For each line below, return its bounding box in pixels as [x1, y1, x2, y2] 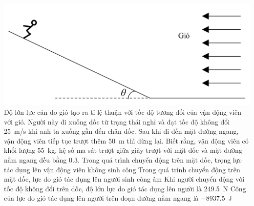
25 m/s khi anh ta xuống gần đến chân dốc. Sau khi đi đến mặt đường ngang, [4, 126, 239, 136]
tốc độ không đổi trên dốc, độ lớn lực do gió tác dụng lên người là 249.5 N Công [4, 183, 246, 193]
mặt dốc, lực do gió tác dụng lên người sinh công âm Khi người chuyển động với [4, 174, 245, 184]
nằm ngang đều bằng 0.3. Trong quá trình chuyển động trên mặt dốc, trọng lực [4, 154, 242, 165]
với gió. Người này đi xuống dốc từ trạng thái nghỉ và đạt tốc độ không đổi [4, 116, 230, 126]
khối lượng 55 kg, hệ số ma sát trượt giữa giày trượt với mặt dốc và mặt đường [4, 145, 242, 155]
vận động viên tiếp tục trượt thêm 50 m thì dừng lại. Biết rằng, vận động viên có [4, 135, 249, 145]
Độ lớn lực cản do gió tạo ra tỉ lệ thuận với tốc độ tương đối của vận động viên [4, 107, 241, 117]
